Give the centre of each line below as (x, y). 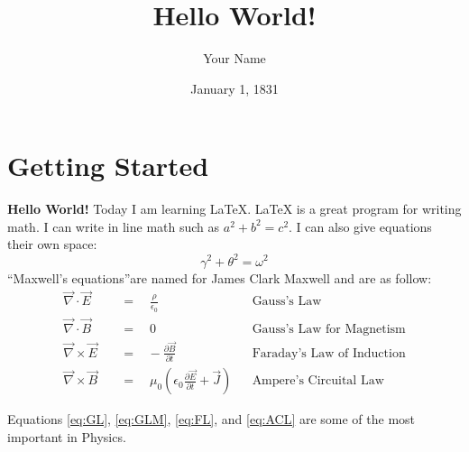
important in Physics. (67, 436)
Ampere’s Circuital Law (318, 381)
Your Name (234, 58)
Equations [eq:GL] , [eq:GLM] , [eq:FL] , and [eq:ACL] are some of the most (212, 419)
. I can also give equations (360, 226)
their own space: (52, 244)
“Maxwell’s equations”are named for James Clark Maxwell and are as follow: (220, 277)
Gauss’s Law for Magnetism (329, 329)
